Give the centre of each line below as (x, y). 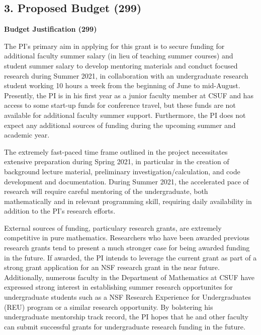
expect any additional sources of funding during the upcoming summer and (120, 125)
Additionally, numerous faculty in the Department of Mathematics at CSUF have (129, 277)
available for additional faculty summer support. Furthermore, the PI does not (125, 115)
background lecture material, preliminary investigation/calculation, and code (122, 171)
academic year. (27, 135)
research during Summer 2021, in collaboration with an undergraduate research (126, 75)
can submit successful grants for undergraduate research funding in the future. (125, 326)
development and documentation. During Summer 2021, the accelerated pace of (126, 181)
